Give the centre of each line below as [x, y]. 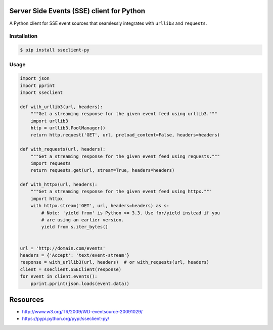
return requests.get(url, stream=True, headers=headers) [103, 170]
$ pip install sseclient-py [55, 50]
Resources [27, 299]
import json [35, 79]
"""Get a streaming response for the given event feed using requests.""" [125, 156]
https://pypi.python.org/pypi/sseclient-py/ [66, 319]
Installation [24, 36]
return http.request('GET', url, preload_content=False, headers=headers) [125, 135]
